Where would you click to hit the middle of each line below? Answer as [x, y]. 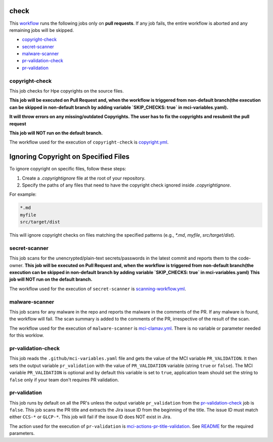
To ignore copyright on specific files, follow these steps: [68, 169]
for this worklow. [27, 335]
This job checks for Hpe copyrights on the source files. [66, 91]
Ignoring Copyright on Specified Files [70, 157]
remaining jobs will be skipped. [42, 30]
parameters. [22, 433]
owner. [16, 265]
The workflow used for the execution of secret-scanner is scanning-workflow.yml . [98, 289]
